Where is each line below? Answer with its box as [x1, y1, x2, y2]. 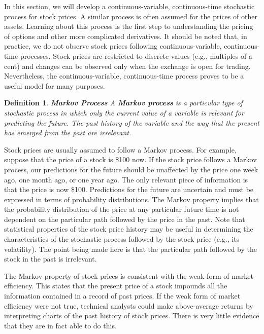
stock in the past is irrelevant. [4, 253, 97, 264]
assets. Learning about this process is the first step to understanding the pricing [4, 21, 253, 31]
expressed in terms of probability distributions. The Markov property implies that [4, 194, 259, 204]
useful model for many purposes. [4, 80, 105, 91]
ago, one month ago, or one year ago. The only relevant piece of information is [4, 174, 248, 184]
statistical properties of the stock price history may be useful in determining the [4, 224, 253, 234]
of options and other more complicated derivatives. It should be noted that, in [4, 30, 247, 41]
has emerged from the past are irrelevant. [4, 127, 131, 138]
